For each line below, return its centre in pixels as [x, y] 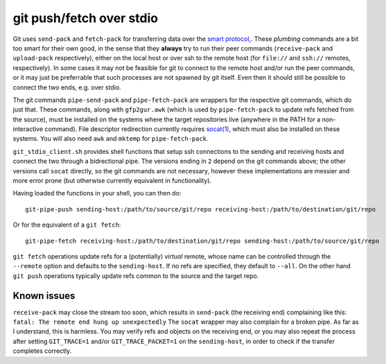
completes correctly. [42, 351]
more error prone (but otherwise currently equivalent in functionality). [112, 181]
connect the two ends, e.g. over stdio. [67, 87]
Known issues [44, 296]
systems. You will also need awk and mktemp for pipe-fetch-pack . [111, 139]
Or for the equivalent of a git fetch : [67, 225]
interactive [28, 129]
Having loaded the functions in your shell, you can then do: [97, 193]
